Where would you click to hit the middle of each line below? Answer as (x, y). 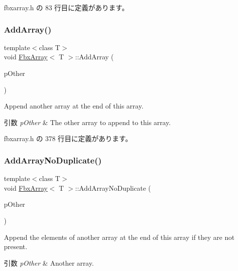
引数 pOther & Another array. (49, 262)
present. (16, 246)
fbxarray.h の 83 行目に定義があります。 (66, 7)
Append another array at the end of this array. (74, 106)
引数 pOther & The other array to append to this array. (87, 122)
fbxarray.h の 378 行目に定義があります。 (68, 138)
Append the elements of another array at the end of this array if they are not (119, 237)
